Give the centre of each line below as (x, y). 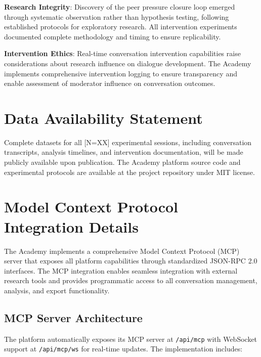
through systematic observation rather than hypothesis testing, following (117, 16)
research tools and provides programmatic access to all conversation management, (131, 280)
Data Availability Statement (103, 118)
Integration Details (71, 226)
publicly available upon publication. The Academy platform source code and (122, 162)
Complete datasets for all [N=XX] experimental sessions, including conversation (128, 142)
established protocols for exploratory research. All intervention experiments (121, 27)
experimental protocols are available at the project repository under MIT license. (129, 172)
